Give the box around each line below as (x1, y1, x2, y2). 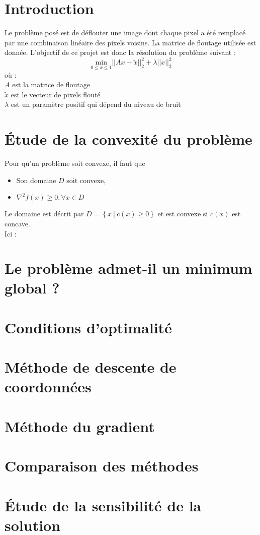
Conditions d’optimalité (5, 317, 172, 337)
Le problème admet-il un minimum (5, 258, 252, 278)
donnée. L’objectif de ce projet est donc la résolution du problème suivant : (5, 47, 236, 57)
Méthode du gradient (5, 415, 155, 436)
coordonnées (5, 376, 92, 397)
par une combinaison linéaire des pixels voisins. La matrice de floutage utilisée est (5, 37, 256, 47)
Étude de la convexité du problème (5, 129, 252, 149)
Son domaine (16, 174, 56, 185)
